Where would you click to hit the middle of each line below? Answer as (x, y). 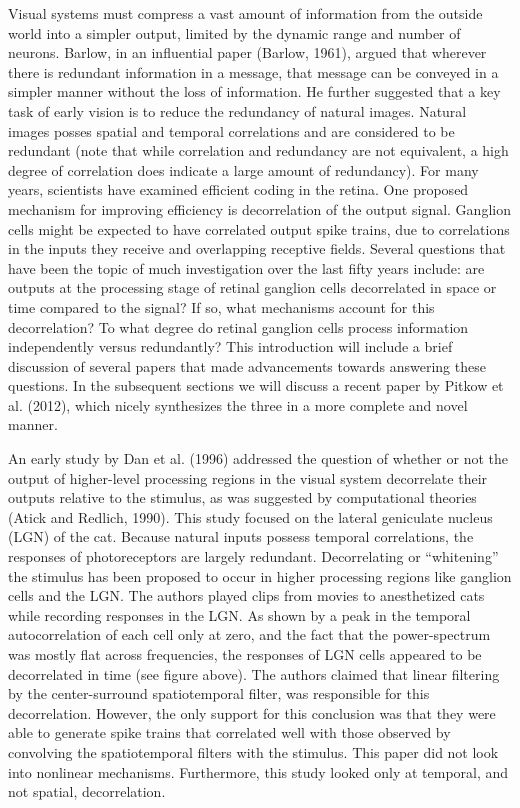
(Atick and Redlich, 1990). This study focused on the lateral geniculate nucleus (250, 516)
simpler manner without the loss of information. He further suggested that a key (254, 91)
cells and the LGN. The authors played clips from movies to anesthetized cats (246, 595)
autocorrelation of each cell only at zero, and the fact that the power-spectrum (249, 634)
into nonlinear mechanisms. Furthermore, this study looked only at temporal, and (258, 771)
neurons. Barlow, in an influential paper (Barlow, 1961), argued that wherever (247, 52)
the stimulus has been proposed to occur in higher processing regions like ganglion (260, 575)
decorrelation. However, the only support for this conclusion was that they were (252, 712)
